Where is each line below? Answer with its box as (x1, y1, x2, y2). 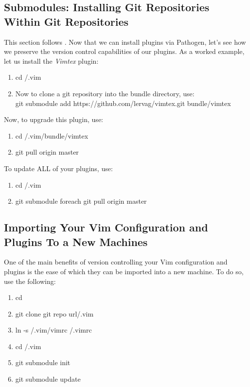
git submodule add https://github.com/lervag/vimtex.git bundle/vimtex (15, 98, 231, 108)
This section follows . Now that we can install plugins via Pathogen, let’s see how (4, 36, 246, 47)
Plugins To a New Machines (4, 234, 148, 249)
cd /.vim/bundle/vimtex (15, 130, 89, 141)
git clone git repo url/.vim (15, 308, 94, 318)
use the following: (4, 276, 56, 286)
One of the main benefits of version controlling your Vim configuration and (4, 257, 228, 267)
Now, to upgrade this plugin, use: (4, 114, 103, 124)
